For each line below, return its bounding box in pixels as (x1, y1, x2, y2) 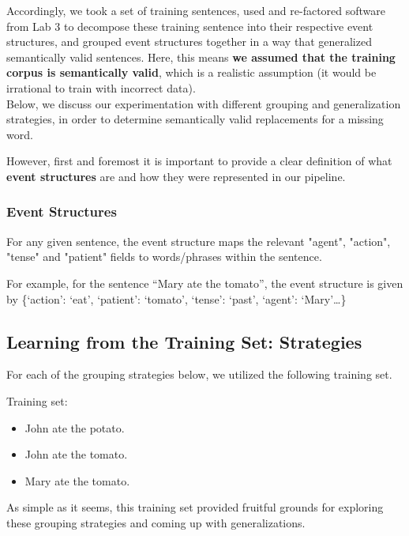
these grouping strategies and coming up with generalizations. (6, 514, 306, 530)
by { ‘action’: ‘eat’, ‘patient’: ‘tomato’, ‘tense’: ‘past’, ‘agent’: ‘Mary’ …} (6, 290, 347, 307)
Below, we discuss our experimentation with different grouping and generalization (6, 95, 401, 111)
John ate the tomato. (24, 446, 128, 462)
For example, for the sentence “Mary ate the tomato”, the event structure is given (6, 274, 403, 291)
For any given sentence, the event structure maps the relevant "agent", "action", (6, 232, 391, 249)
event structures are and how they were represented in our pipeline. (6, 168, 346, 184)
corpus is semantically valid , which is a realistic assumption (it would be (6, 64, 377, 81)
